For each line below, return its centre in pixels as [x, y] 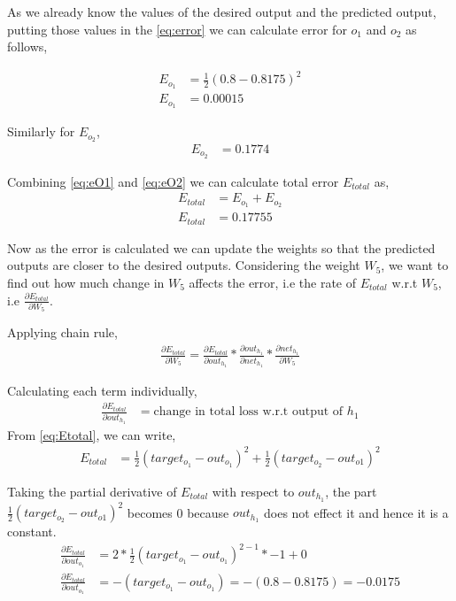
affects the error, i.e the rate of [272, 282]
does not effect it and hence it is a [356, 512]
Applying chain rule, [62, 332]
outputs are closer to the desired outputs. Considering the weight [184, 265]
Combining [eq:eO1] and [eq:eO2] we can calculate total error [173, 181]
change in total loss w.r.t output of [248, 412]
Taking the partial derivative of [92, 491]
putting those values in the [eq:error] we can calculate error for [177, 29]
